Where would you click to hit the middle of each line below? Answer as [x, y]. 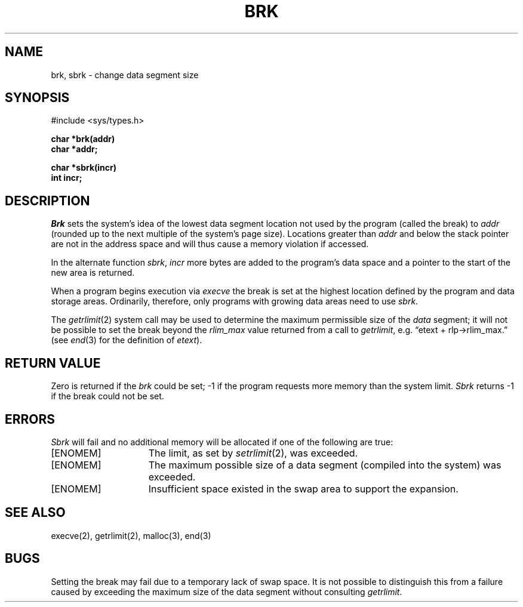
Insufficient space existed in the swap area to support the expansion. [303, 489]
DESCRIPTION [47, 201]
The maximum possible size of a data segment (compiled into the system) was [325, 465]
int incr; [67, 178]
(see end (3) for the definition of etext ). [127, 340]
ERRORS [30, 419]
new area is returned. [93, 273]
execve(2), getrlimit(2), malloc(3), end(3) [131, 535]
